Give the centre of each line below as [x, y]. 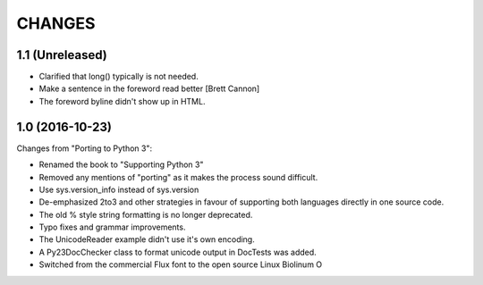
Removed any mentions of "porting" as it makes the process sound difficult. [178, 177]
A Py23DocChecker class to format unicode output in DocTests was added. [178, 252]
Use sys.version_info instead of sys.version [119, 189]
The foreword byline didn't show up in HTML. [122, 101]
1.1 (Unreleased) [62, 55]
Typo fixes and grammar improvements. [112, 227]
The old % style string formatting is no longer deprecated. [146, 214]
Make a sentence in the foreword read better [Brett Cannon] [149, 88]
